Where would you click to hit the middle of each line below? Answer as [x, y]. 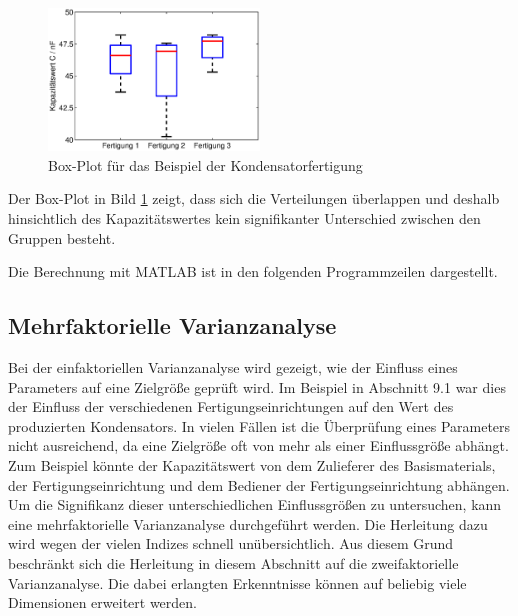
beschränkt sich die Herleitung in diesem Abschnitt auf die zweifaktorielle [233, 562]
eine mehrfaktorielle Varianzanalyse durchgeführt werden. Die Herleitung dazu [248, 523]
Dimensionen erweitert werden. [102, 602]
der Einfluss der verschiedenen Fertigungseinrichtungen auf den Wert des [231, 406]
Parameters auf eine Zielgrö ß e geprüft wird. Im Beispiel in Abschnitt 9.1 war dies [257, 386]
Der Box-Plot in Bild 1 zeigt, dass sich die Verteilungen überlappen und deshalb [254, 198]
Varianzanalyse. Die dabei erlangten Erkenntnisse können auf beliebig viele [237, 582]
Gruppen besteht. [62, 237]
